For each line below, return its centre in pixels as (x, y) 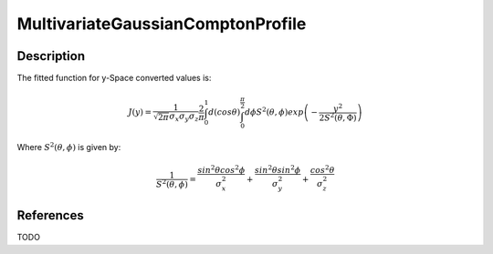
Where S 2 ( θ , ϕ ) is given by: (69, 147)
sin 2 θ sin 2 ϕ (278, 170)
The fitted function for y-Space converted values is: (114, 78)
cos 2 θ (322, 170)
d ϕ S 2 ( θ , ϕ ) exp (274, 112)
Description (51, 56)
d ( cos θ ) (225, 112)
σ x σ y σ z (184, 117)
